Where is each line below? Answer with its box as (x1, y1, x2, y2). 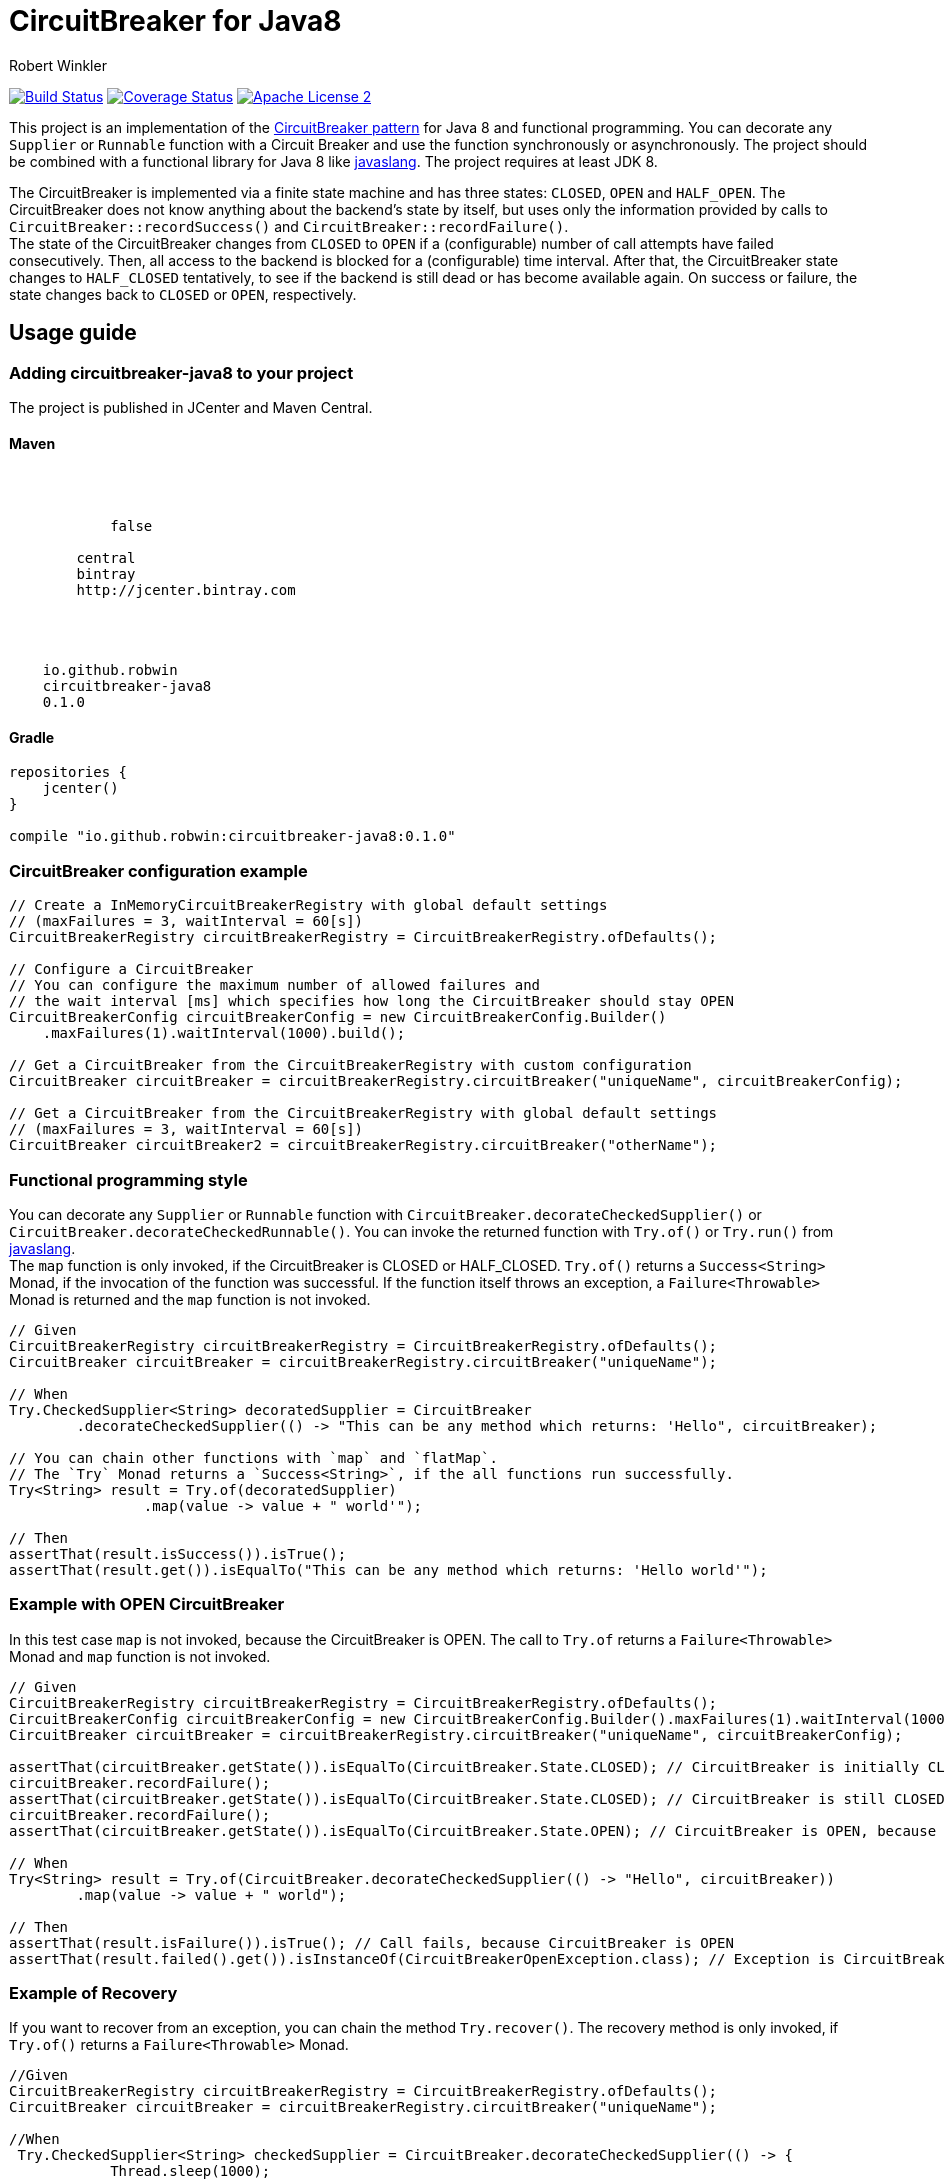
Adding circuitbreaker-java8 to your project (9, 362, 354, 383)
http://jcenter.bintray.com (76, 582, 296, 599)
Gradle (9, 728, 55, 746)
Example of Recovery (9, 1983, 178, 2004)
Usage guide (9, 320, 137, 346)
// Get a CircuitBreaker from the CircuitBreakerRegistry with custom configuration (9, 1057, 692, 1074)
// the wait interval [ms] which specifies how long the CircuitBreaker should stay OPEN (9, 993, 734, 1010)
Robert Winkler (9, 56, 107, 74)
